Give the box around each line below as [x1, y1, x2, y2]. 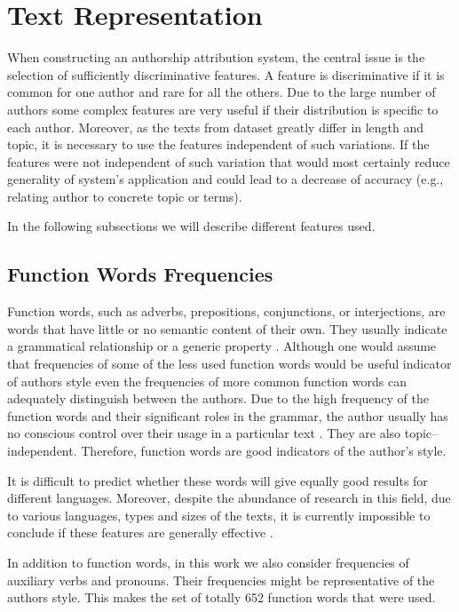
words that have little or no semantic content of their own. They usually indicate [7, 319, 447, 338]
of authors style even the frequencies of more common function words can [7, 371, 407, 390]
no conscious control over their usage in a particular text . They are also [7, 424, 401, 442]
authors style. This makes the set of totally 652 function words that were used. [7, 588, 436, 607]
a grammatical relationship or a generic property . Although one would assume [7, 337, 437, 355]
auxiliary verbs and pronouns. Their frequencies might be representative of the [7, 570, 435, 589]
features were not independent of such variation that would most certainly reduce [7, 152, 450, 171]
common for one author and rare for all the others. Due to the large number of [7, 83, 436, 101]
